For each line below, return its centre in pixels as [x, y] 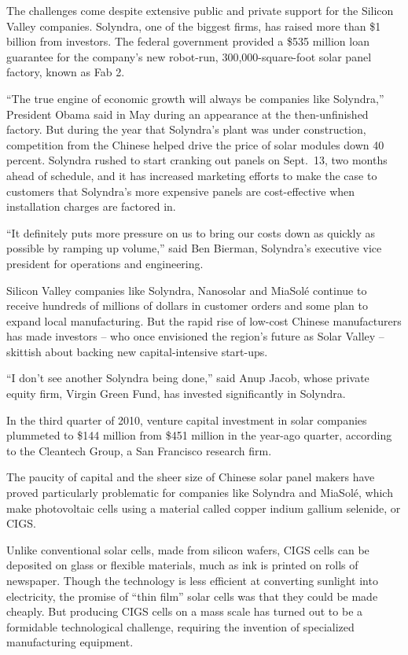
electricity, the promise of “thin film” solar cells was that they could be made [192, 596]
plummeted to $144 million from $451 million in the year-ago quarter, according [199, 435]
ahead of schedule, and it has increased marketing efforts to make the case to [192, 175]
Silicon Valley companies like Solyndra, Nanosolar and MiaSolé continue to [187, 290]
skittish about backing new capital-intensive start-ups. [137, 351]
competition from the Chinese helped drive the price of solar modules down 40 [195, 144]
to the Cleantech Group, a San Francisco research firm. [139, 450]
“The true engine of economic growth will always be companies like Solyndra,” [195, 98]
